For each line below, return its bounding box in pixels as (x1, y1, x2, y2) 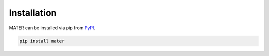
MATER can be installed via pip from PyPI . (9, 25, 96, 31)
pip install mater (19, 38, 65, 44)
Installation (9, 7, 57, 18)
